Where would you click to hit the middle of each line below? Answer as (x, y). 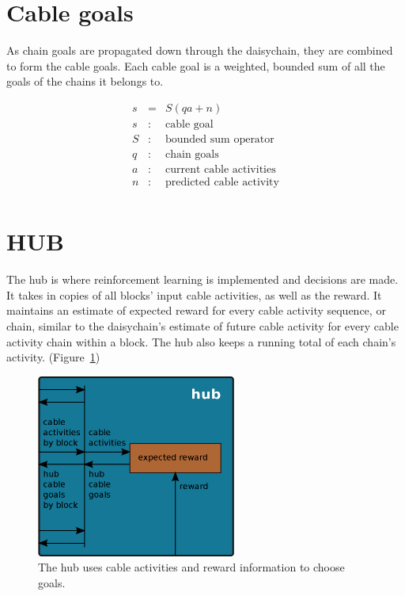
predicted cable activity (222, 183)
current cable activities (220, 170)
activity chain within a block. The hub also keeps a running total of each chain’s (201, 341)
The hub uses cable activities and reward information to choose (191, 567)
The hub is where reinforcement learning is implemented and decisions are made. (202, 279)
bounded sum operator (220, 139)
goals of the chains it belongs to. (85, 81)
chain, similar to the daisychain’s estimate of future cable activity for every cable (202, 326)
